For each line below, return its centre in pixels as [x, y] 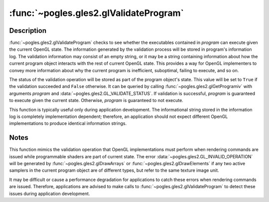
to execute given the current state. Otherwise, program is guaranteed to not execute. [96, 101]
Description [28, 31]
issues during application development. [50, 194]
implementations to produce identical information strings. [68, 123]
